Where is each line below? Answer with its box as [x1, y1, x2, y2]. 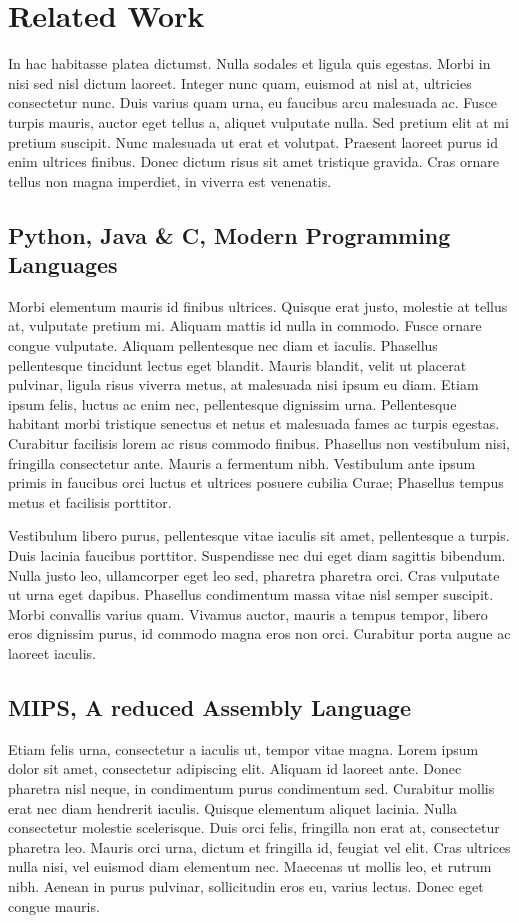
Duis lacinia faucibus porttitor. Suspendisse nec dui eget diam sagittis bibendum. [8, 545, 506, 565]
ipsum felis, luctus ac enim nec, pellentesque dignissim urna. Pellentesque [8, 393, 457, 414]
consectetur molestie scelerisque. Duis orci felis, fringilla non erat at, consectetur [8, 817, 500, 838]
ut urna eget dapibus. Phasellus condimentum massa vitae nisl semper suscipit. [8, 584, 494, 605]
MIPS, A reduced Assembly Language [8, 691, 411, 722]
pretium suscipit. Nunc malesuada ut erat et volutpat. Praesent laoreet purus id [8, 131, 499, 152]
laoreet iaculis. [8, 642, 97, 663]
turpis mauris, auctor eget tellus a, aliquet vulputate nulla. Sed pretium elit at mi [8, 111, 509, 132]
